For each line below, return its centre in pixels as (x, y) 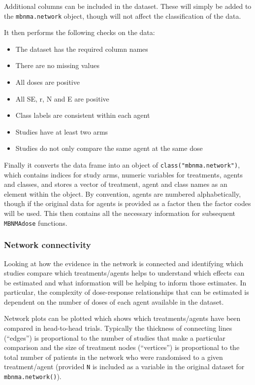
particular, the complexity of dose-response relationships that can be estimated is (127, 292)
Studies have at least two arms (62, 131)
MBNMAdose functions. (36, 223)
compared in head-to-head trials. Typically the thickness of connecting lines (118, 328)
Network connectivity (48, 245)
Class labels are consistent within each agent (83, 115)
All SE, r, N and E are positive (62, 98)
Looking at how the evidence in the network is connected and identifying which (124, 263)
